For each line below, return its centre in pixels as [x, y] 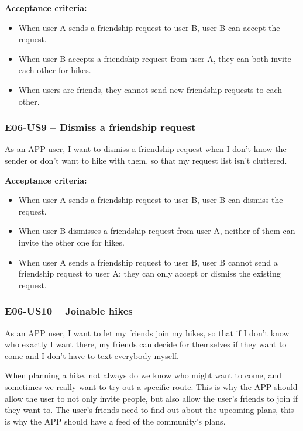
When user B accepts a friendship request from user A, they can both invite [155, 58]
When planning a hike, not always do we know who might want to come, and [143, 375]
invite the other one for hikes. [71, 242]
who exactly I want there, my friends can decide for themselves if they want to [146, 344]
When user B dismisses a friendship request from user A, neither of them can [157, 231]
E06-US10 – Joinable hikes [69, 311]
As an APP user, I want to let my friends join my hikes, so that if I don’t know [147, 332]
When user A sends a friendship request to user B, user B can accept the [149, 27]
